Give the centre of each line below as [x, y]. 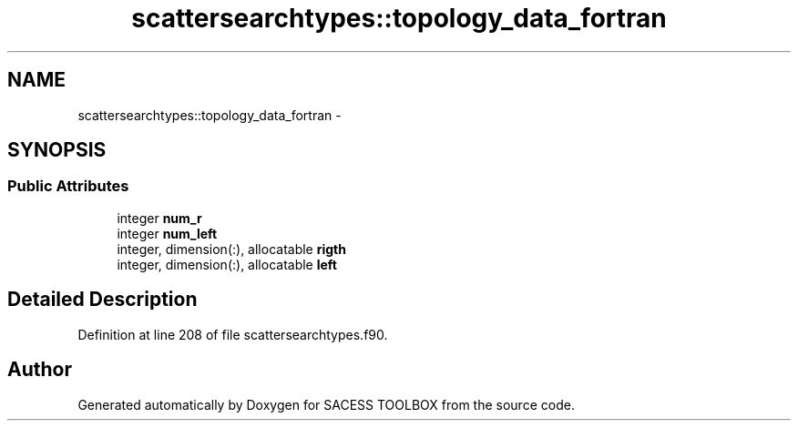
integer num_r [159, 218]
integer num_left [167, 233]
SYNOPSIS [57, 150]
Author [40, 370]
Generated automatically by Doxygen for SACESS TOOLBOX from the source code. [326, 404]
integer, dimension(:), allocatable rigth [231, 249]
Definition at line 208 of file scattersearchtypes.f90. [233, 334]
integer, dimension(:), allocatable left [227, 264]
